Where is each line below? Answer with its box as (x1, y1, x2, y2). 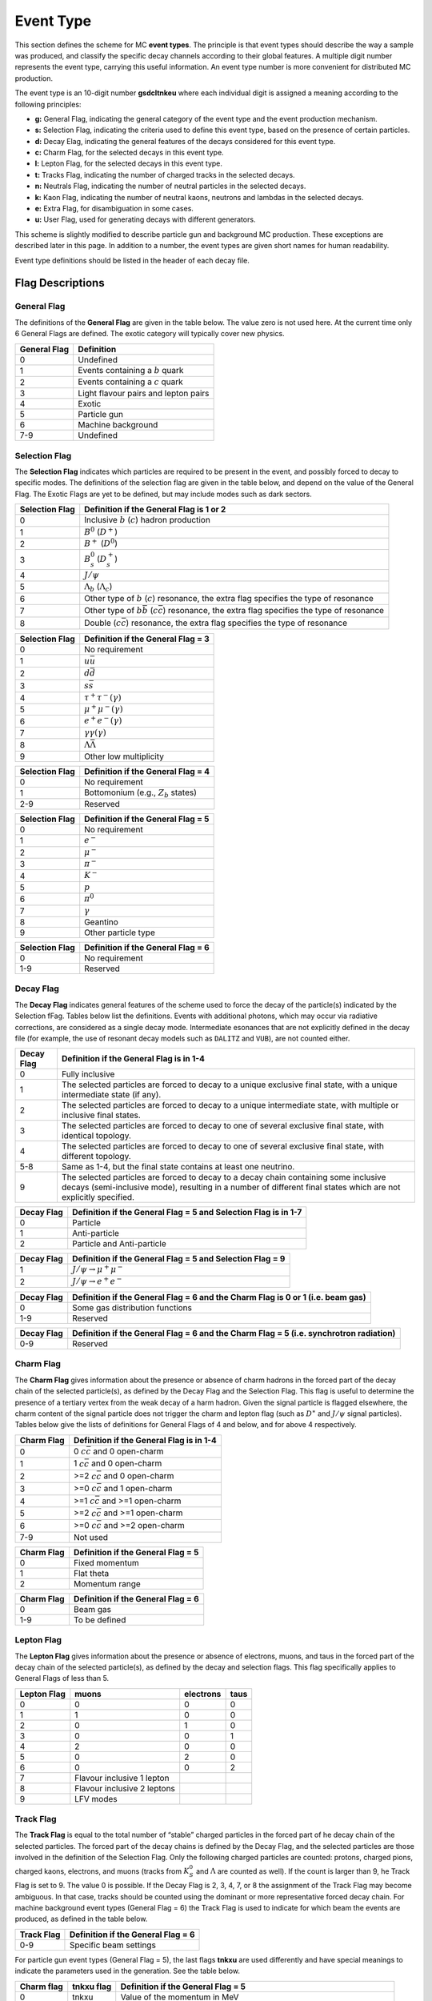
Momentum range (73, 1578, 142, 1589)
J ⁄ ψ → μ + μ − (72, 1262, 123, 1275)
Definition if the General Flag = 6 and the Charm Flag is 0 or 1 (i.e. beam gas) (72, 1292, 367, 1303)
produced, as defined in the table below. (14, 1914, 148, 1924)
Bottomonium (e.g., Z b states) (84, 787, 198, 800)
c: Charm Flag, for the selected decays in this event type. (34, 148, 224, 158)
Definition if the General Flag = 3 (84, 633, 210, 644)
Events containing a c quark (78, 376, 183, 387)
